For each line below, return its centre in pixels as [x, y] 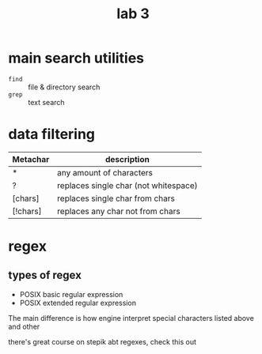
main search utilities [76, 58]
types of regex [45, 275]
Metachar [31, 159]
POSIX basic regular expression [71, 294]
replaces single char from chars [116, 198]
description [128, 159]
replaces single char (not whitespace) [127, 185]
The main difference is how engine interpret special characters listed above [131, 318]
